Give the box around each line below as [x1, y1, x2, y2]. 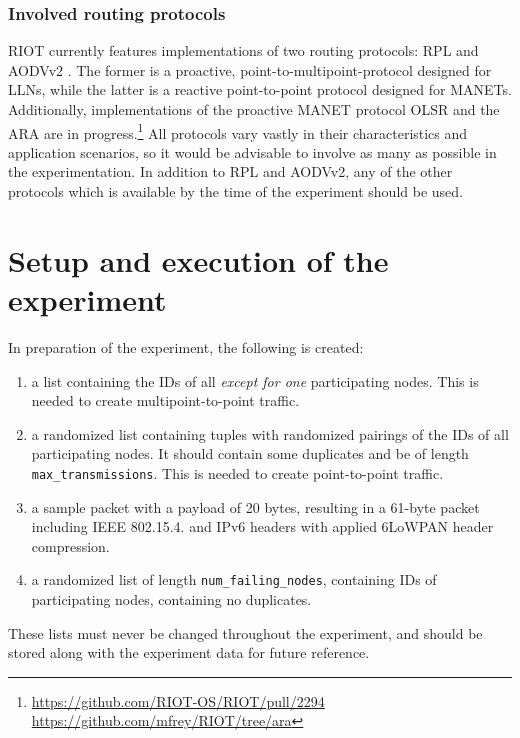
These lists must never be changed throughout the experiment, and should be [8, 622, 483, 643]
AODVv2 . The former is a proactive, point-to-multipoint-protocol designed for [8, 59, 492, 80]
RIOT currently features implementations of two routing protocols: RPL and [8, 40, 479, 61]
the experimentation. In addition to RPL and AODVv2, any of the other [8, 161, 453, 182]
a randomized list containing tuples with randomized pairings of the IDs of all [31, 423, 509, 444]
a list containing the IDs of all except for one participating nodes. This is [31, 370, 479, 391]
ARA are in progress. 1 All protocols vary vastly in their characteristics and [8, 119, 468, 143]
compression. [31, 535, 110, 556]
